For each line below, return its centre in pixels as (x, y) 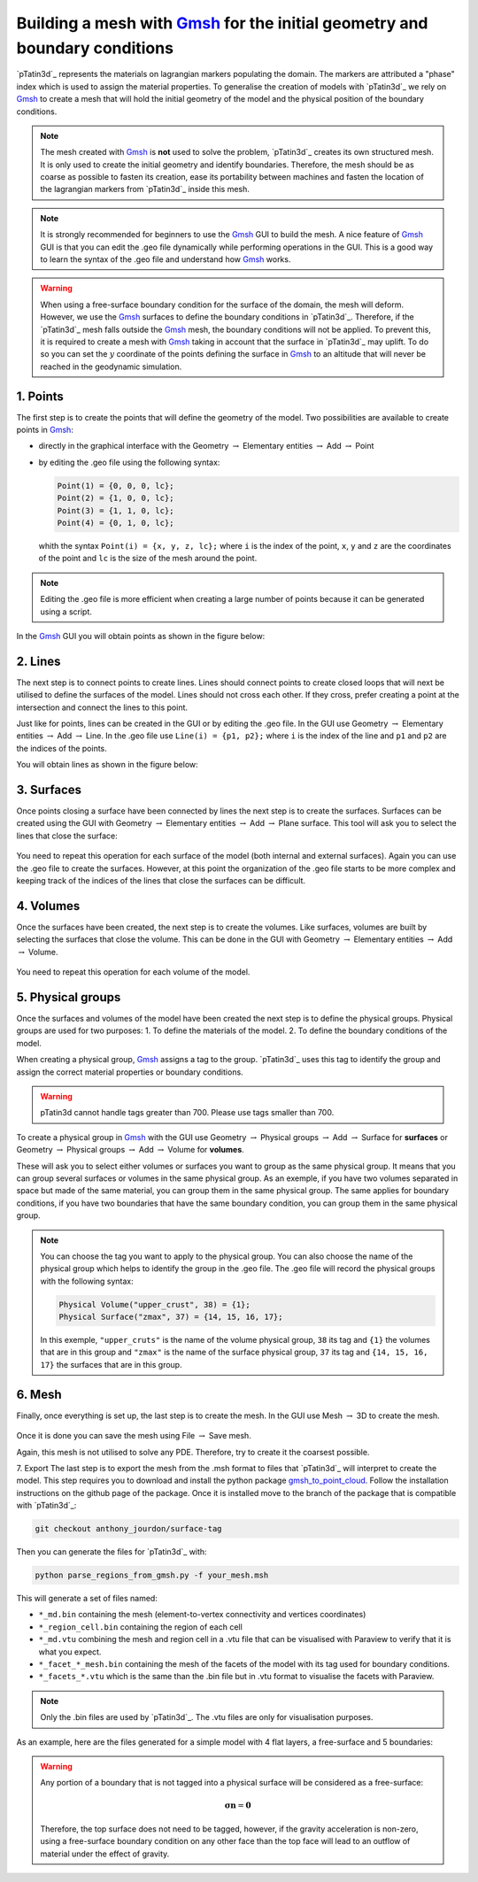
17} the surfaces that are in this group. (111, 1364)
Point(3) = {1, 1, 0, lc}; (116, 510)
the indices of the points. (62, 748)
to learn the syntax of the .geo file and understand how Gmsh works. (166, 259)
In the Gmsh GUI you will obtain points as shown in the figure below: (141, 636)
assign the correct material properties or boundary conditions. (130, 1072)
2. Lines (39, 661)
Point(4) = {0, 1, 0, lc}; (116, 523)
